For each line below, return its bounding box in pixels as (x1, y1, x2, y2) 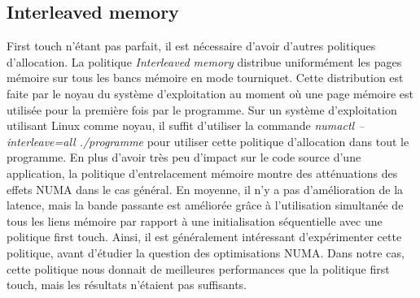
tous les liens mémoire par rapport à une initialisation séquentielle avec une (7, 212, 383, 229)
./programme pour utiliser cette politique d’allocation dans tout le (79, 132, 409, 149)
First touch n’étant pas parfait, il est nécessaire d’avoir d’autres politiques (7, 37, 376, 54)
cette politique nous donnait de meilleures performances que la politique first (7, 260, 390, 277)
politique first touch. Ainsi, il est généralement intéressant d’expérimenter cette (7, 228, 402, 245)
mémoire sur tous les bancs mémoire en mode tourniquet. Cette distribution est (7, 69, 404, 86)
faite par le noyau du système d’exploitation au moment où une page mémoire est (7, 84, 413, 101)
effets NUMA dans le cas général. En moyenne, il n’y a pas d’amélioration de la (7, 180, 404, 197)
